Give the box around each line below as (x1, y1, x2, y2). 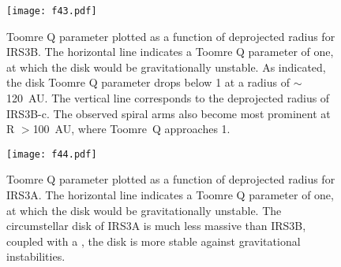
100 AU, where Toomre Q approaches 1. (32, 121, 230, 137)
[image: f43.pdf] (6, 6, 97, 17)
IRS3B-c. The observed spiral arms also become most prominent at (6, 105, 331, 121)
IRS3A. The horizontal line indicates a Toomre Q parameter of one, (6, 187, 334, 203)
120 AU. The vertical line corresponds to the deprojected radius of (6, 90, 330, 106)
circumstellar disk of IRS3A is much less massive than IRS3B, (6, 217, 306, 234)
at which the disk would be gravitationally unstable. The (6, 202, 282, 218)
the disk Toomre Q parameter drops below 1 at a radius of (6, 74, 290, 91)
